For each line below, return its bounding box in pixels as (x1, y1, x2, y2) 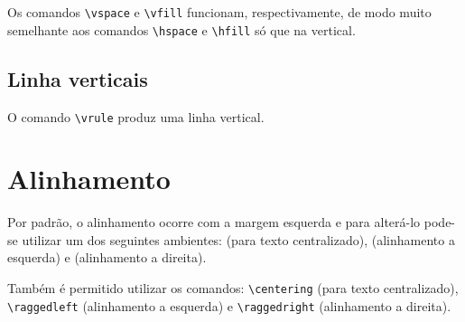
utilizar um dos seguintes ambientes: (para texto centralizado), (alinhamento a (22, 230, 455, 249)
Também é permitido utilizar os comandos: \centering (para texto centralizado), (7, 279, 459, 298)
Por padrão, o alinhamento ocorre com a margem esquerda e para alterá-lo (7, 213, 421, 232)
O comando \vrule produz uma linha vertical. (7, 107, 265, 126)
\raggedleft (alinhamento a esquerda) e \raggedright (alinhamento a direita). (7, 296, 451, 315)
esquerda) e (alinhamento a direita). (7, 248, 207, 267)
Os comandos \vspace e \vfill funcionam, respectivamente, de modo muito (7, 3, 432, 21)
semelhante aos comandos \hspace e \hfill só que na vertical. (7, 20, 356, 39)
